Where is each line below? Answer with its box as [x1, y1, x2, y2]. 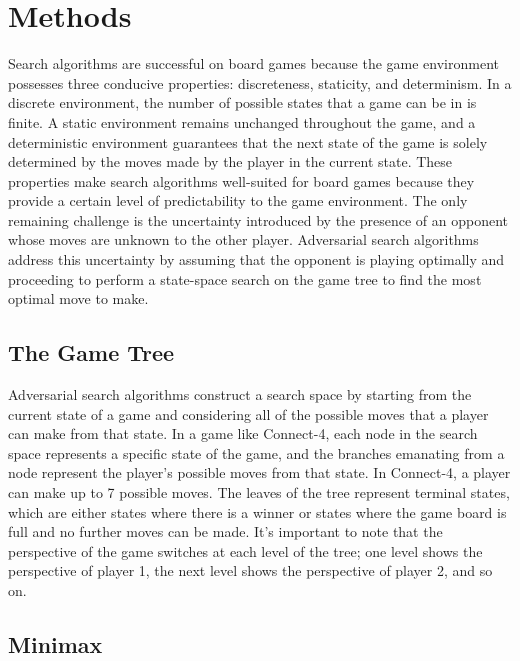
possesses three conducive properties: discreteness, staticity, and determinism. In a [8, 72, 512, 93]
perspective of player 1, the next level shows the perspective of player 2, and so [8, 560, 493, 581]
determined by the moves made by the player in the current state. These [8, 151, 453, 172]
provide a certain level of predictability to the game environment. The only [8, 190, 468, 211]
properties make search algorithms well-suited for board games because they [8, 170, 475, 191]
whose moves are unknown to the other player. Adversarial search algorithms [8, 229, 479, 250]
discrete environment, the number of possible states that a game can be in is [8, 92, 477, 113]
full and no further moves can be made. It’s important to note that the [8, 521, 443, 542]
